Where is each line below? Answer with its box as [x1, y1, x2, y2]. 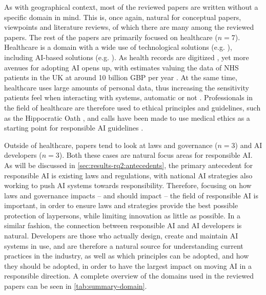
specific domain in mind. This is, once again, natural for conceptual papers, [4, 11, 241, 22]
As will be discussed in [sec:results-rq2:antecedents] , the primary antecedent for [4, 159, 253, 170]
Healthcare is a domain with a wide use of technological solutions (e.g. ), [4, 42, 232, 52]
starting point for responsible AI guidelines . [4, 122, 144, 133]
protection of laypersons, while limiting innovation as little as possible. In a [4, 210, 241, 220]
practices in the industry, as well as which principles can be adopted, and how [4, 250, 249, 261]
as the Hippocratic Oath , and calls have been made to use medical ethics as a [4, 112, 250, 123]
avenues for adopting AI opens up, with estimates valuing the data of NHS [4, 62, 239, 72]
